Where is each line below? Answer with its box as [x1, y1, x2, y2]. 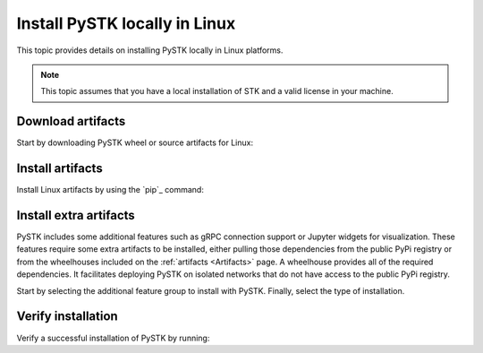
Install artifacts [16, 161, 103, 176]
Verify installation [16, 309, 118, 324]
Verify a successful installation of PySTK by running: [16, 332, 210, 343]
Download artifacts [16, 114, 126, 129]
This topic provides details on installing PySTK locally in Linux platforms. [16, 45, 284, 56]
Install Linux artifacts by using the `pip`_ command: [16, 185, 205, 195]
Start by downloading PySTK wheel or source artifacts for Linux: [16, 137, 254, 148]
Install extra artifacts [16, 207, 136, 223]
